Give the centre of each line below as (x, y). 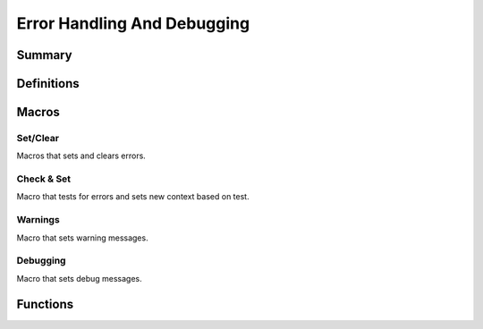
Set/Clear (38, 138)
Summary (44, 55)
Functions (45, 304)
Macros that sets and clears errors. (81, 156)
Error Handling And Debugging (133, 23)
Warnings (38, 220)
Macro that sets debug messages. (79, 278)
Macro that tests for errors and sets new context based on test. (133, 197)
